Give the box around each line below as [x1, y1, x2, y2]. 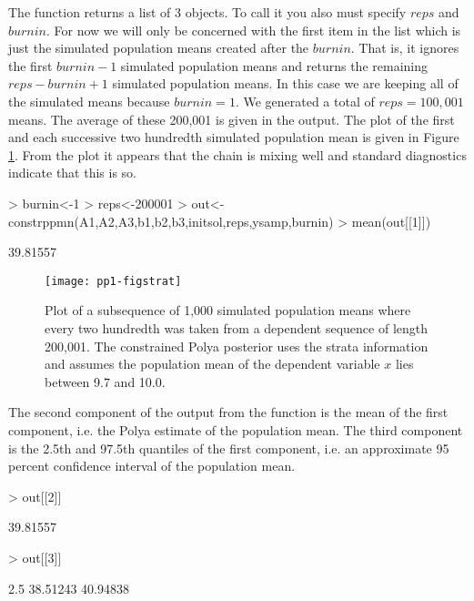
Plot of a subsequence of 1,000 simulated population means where [45, 300, 411, 320]
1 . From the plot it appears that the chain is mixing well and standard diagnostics [8, 145, 467, 164]
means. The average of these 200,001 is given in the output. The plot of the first [8, 109, 455, 128]
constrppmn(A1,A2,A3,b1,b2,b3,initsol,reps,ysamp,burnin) [8, 211, 334, 230]
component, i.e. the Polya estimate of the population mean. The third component [8, 420, 463, 439]
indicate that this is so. [8, 163, 137, 182]
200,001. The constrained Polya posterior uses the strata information [45, 336, 429, 355]
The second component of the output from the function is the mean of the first [8, 402, 449, 422]
